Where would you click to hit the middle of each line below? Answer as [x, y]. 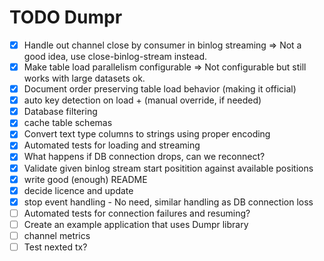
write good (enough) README [85, 179]
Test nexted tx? [55, 247]
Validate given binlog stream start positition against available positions [168, 168]
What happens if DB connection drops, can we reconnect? [144, 157]
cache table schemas [68, 123]
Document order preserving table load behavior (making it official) [160, 89]
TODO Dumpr [66, 17]
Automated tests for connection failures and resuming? [137, 213]
